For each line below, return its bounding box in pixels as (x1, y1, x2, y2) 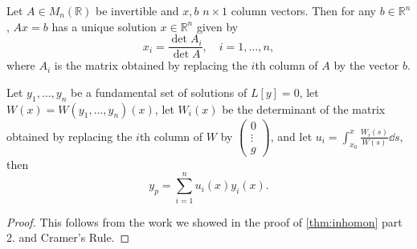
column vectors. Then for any (231, 2, 376, 18)
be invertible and (96, 2, 179, 18)
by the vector (333, 57, 399, 74)
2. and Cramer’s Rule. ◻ (6, 229, 130, 246)
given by (196, 18, 239, 34)
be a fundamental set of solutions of (71, 83, 247, 100)
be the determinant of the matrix (222, 100, 386, 117)
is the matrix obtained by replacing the (54, 57, 247, 74)
